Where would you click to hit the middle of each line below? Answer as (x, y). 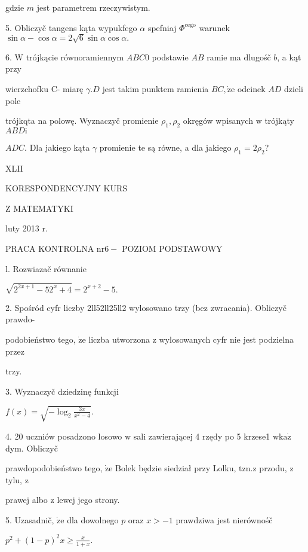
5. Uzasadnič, (30, 519)
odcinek (251, 88)
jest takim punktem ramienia (155, 88)
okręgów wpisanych (218, 121)
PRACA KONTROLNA (50, 248)
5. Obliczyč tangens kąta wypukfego (71, 27)
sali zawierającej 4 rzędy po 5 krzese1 (202, 436)
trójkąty (279, 121)
